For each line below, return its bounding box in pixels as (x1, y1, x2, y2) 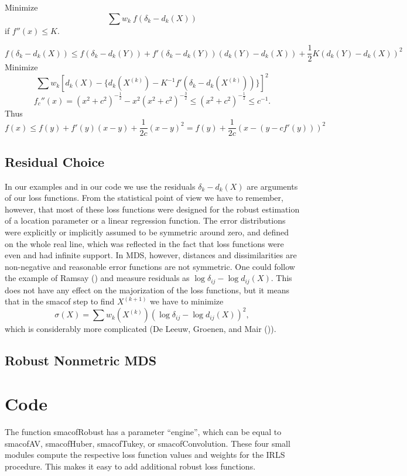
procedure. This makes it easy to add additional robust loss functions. (5, 460, 256, 472)
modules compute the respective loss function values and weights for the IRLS (5, 448, 285, 461)
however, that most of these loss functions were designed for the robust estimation (5, 203, 300, 215)
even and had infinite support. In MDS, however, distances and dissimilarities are (5, 249, 297, 261)
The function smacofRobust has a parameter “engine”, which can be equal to (5, 425, 282, 437)
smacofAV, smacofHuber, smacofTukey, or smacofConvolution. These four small (5, 437, 290, 449)
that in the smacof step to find (5, 295, 115, 307)
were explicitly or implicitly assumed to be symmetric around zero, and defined (5, 225, 289, 238)
